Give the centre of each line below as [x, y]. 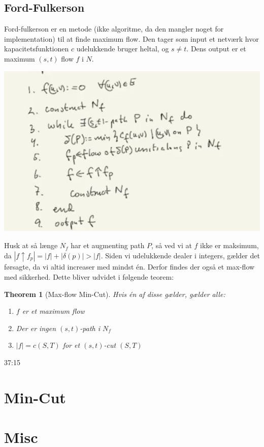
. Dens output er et [216, 49]
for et [71, 345]
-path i [90, 328]
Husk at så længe [31, 245]
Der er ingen [36, 328]
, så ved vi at [172, 245]
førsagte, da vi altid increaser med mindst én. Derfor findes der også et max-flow [129, 267]
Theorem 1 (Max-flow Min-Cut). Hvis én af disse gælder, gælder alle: [115, 294]
